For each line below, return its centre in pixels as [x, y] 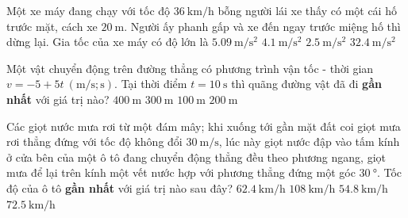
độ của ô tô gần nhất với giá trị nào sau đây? [120, 187]
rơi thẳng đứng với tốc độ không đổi [94, 142]
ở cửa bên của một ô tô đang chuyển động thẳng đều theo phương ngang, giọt [196, 157]
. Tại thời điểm [151, 84]
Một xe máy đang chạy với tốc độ [89, 10]
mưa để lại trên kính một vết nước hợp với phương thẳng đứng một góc [181, 172]
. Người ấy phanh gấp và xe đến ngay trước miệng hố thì [262, 26]
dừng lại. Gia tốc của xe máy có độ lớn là [108, 42]
